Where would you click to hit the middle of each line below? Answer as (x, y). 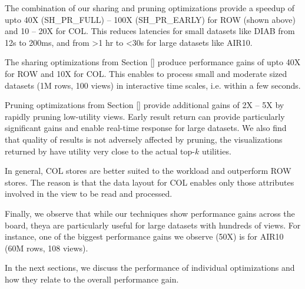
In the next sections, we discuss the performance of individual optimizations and (150, 268)
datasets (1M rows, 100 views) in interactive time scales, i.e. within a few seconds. (153, 85)
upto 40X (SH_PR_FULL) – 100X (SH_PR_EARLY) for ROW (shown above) (150, 19)
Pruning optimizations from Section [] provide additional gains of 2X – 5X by (145, 105)
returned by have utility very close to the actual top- (100, 151)
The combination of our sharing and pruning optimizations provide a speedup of (150, 8)
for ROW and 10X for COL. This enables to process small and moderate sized (146, 73)
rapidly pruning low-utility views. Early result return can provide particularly (145, 116)
